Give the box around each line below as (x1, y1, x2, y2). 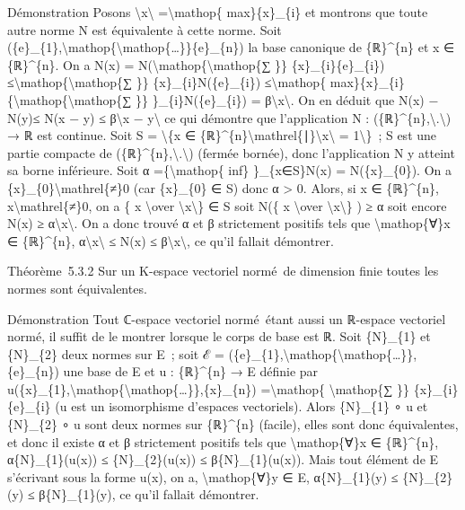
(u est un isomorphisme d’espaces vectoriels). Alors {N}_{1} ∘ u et (55, 397, 428, 416)
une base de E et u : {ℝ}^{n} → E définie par (63, 362, 319, 381)
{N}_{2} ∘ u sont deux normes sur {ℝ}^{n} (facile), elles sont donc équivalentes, (7, 415, 459, 434)
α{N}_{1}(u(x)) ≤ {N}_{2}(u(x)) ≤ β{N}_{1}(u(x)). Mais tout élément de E (7, 450, 439, 469)
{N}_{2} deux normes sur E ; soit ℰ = (7, 344, 224, 363)
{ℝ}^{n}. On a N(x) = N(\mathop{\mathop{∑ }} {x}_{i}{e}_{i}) (7, 55, 385, 74)
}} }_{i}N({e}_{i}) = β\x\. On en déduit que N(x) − (135, 90, 439, 109)
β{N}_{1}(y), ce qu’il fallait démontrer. (39, 485, 259, 504)
